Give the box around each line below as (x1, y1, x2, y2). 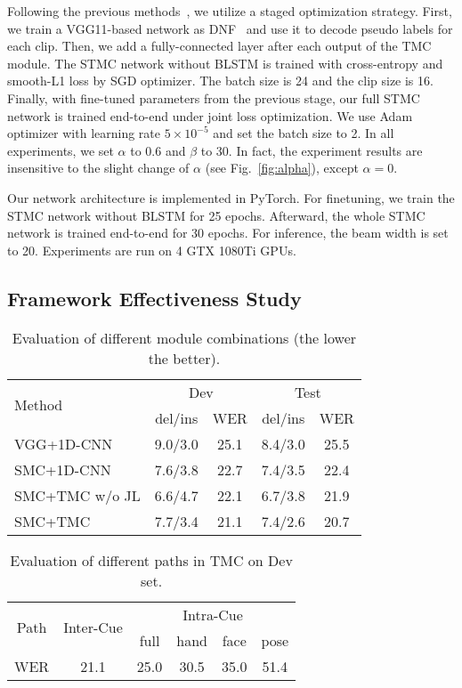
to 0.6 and (130, 141, 186, 159)
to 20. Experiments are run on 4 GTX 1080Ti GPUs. (7, 240, 296, 259)
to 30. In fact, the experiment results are (200, 141, 423, 159)
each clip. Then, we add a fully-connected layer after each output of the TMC (7, 36, 432, 55)
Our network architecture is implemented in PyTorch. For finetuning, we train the (7, 188, 455, 206)
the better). (148, 347, 221, 368)
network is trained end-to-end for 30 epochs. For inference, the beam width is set (7, 223, 449, 242)
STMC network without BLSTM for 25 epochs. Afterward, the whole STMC (7, 206, 426, 224)
